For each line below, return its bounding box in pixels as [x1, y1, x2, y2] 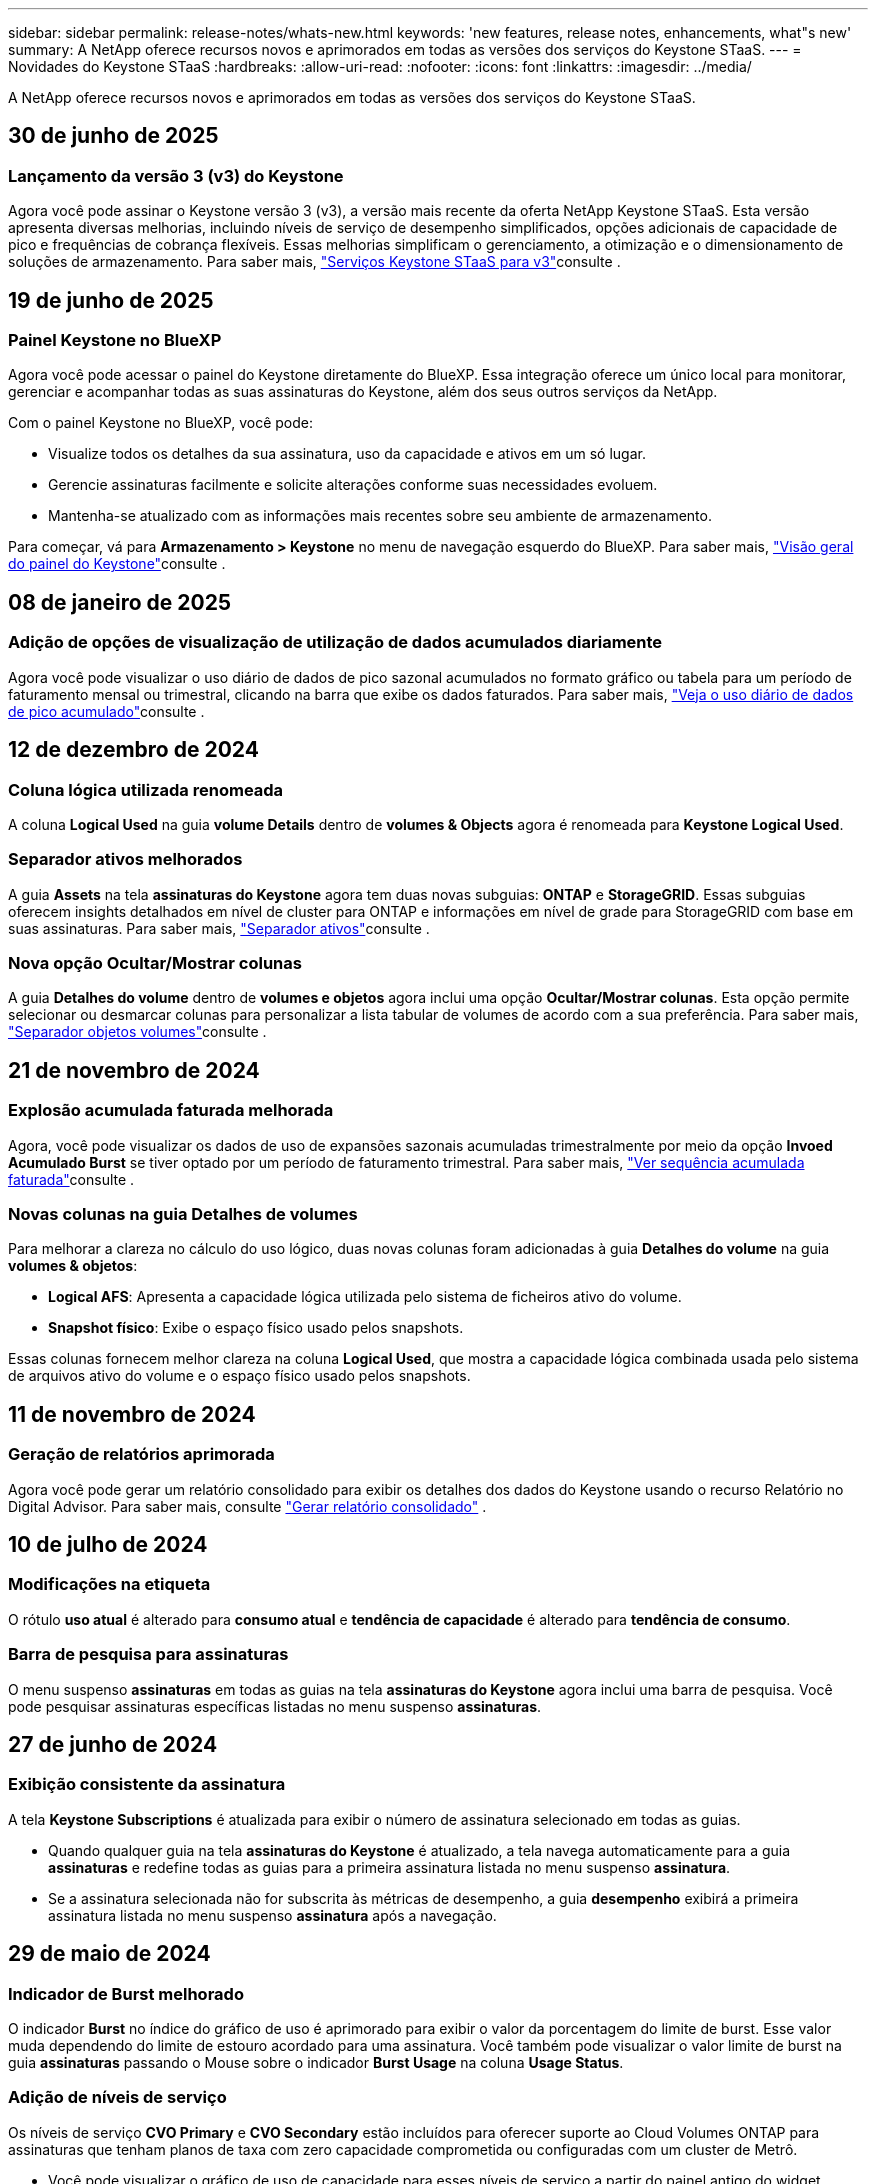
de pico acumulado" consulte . [8, 702, 205, 720]
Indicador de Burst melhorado [8, 1983, 244, 2004]
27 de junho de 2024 [8, 1731, 218, 1757]
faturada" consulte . [8, 1170, 135, 1188]
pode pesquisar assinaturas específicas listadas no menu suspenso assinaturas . [8, 1697, 542, 1715]
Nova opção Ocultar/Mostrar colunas [8, 953, 302, 973]
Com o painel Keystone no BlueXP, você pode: [8, 414, 314, 432]
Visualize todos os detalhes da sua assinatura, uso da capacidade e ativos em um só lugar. [48, 445, 646, 463]
